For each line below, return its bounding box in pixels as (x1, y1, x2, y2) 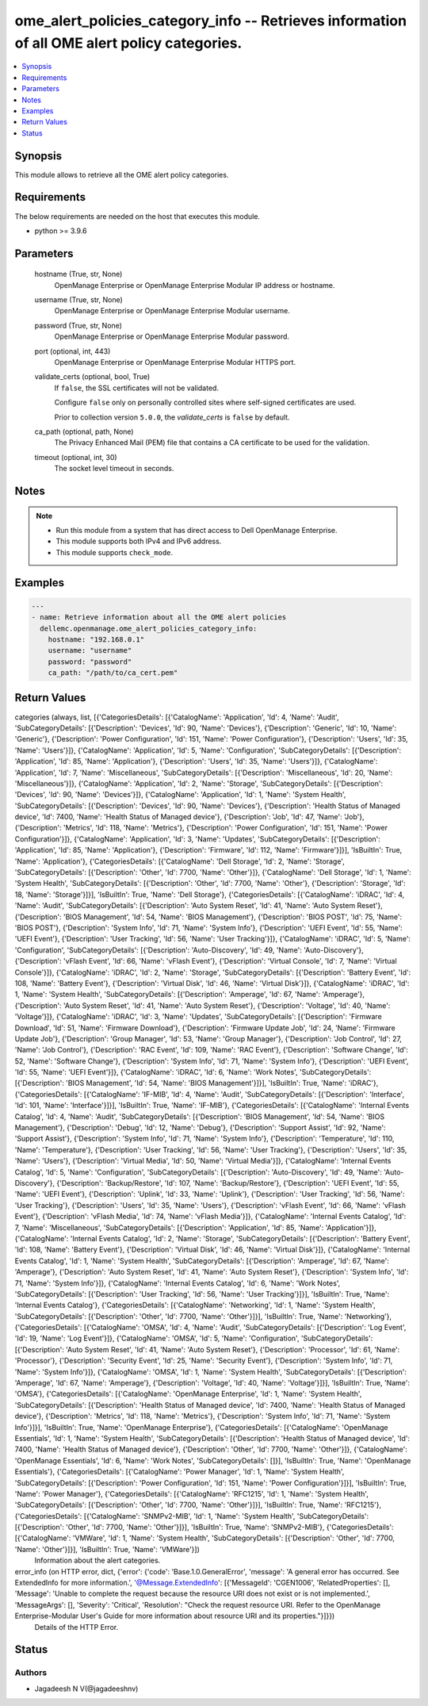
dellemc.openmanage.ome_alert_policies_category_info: (40, 623, 258, 633)
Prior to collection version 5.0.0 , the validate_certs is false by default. (54, 412, 290, 422)
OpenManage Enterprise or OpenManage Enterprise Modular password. (54, 332, 289, 341)
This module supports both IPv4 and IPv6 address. (55, 536, 222, 546)
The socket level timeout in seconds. (54, 464, 174, 473)
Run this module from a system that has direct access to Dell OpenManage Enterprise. (55, 525, 338, 535)
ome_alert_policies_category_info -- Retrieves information (14, 12, 407, 29)
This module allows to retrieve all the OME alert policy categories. (14, 170, 229, 179)
